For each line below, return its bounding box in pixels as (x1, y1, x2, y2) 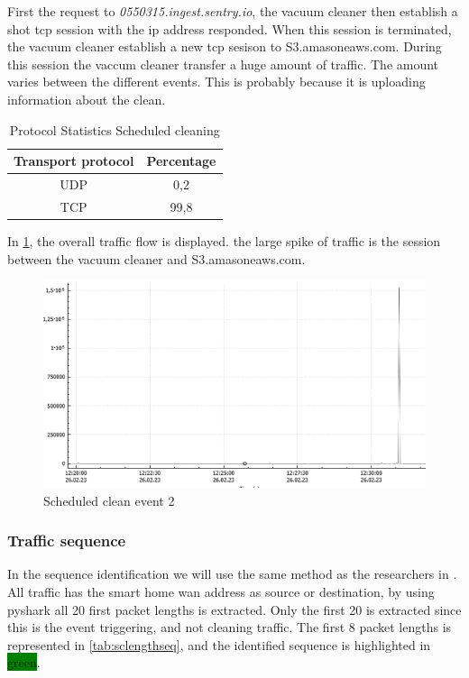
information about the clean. (7, 89, 166, 108)
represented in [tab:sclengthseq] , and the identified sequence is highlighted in (7, 635, 431, 654)
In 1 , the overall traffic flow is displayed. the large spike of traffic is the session (7, 231, 441, 250)
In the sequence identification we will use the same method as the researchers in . (7, 564, 457, 583)
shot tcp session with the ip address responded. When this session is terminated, (7, 19, 452, 38)
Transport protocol (14, 151, 134, 170)
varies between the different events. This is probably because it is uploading (7, 72, 426, 91)
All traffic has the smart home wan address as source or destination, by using (7, 582, 435, 600)
